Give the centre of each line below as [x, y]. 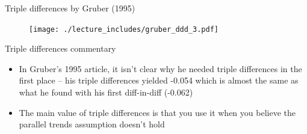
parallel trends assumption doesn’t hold [92, 124]
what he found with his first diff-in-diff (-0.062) [106, 92]
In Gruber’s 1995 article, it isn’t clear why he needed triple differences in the [160, 68]
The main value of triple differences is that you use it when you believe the [157, 112]
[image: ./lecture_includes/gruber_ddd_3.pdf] [124, 29]
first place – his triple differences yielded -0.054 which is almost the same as [159, 80]
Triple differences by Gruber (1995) [70, 8]
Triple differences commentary [60, 48]
